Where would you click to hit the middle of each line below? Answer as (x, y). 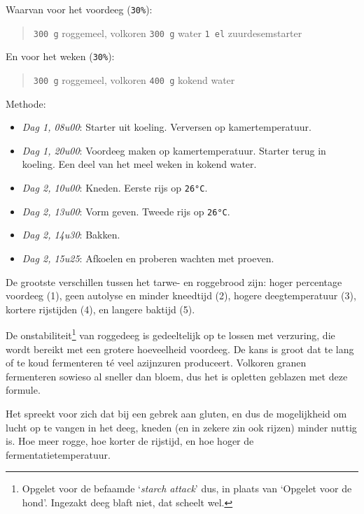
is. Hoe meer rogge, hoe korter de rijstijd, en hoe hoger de (130, 441)
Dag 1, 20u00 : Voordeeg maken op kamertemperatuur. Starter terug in (174, 150)
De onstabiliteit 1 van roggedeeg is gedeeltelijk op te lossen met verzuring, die (170, 334)
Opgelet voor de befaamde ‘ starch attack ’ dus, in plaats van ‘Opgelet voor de (187, 488)
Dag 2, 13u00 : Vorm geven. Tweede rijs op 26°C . (126, 211)
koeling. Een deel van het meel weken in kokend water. (139, 164)
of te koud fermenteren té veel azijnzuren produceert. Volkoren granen (156, 363)
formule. (23, 390)
